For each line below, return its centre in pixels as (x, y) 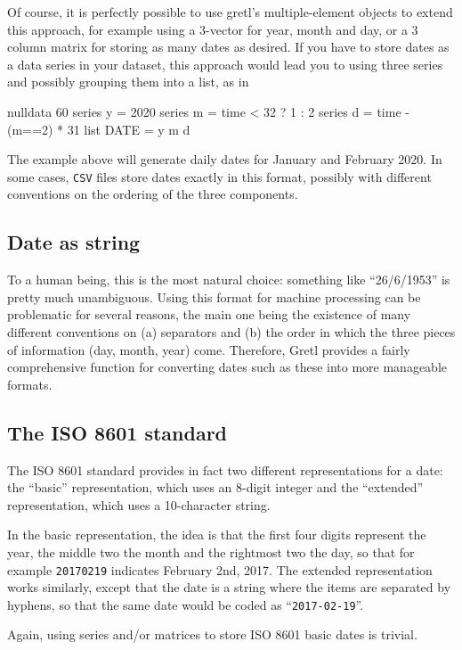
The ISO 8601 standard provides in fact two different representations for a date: (225, 469)
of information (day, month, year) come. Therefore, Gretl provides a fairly (209, 349)
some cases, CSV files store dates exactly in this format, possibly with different (219, 176)
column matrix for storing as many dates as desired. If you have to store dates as (228, 47)
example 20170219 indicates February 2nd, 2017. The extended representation (220, 569)
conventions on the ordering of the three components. (153, 194)
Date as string (74, 242)
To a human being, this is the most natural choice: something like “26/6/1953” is (229, 280)
